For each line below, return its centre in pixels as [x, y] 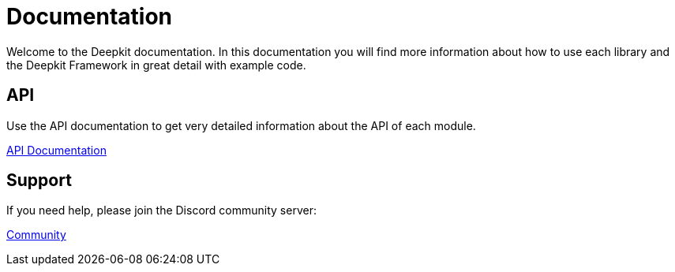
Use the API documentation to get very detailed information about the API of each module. [241, 125]
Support [39, 181]
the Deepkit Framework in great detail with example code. [156, 65]
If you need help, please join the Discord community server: [161, 211]
